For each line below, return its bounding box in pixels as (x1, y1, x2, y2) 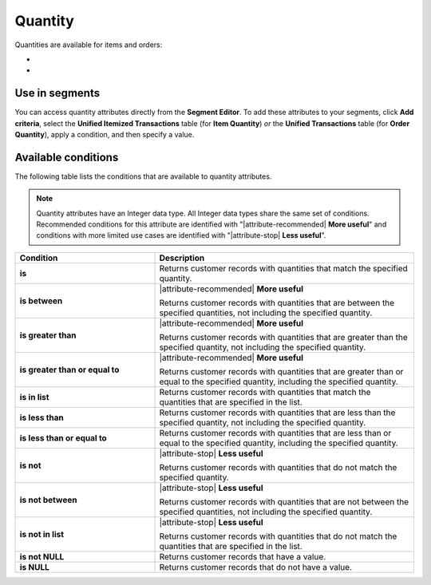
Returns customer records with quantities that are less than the (159, 407, 396, 418)
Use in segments (14, 86, 100, 100)
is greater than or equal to (19, 364, 120, 375)
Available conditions (14, 150, 119, 164)
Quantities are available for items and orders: (14, 40, 163, 49)
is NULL (19, 561, 49, 572)
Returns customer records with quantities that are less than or (159, 427, 392, 438)
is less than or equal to (19, 432, 107, 443)
